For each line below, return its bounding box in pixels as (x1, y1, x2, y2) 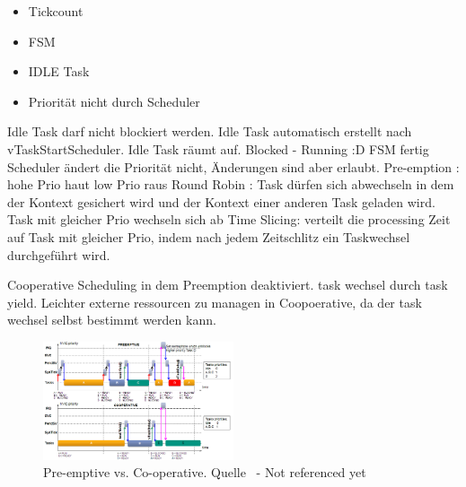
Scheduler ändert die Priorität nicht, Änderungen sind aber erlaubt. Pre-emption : (7, 157, 460, 176)
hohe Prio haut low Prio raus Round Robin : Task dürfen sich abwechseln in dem (7, 175, 454, 194)
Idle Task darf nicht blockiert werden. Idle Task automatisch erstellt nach (7, 122, 412, 141)
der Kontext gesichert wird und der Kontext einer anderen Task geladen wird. (7, 192, 435, 211)
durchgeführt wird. (7, 245, 110, 264)
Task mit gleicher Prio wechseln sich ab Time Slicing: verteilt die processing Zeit (7, 210, 451, 229)
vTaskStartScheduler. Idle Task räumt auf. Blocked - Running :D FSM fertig (7, 139, 429, 158)
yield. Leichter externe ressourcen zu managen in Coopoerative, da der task (7, 292, 422, 311)
